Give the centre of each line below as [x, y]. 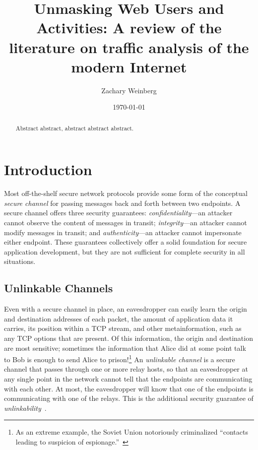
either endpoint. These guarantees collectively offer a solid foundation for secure [126, 242]
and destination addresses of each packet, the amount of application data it [119, 318]
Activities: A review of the [129, 28]
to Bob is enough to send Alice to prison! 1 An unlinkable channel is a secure [120, 358]
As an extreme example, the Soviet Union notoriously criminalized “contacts [132, 432]
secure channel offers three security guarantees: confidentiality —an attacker [118, 213]
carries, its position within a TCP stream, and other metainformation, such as [123, 328]
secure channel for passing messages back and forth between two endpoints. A [122, 203]
